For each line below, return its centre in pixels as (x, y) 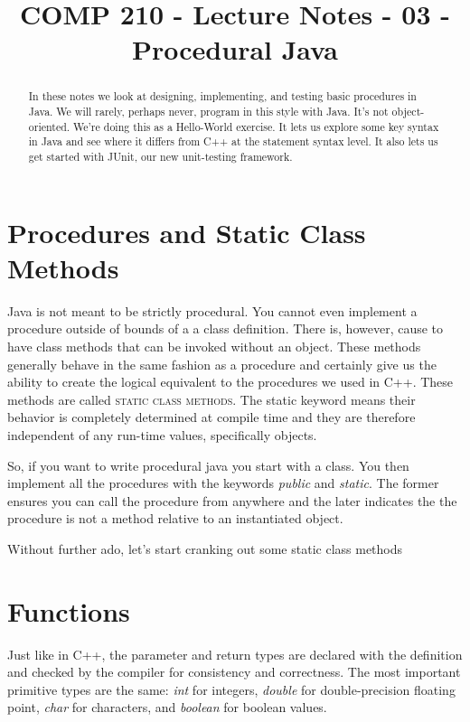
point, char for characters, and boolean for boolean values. (167, 707)
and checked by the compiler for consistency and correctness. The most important (234, 672)
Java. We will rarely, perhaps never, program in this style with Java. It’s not (208, 112)
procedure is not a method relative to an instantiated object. (175, 518)
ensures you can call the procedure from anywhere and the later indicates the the (232, 500)
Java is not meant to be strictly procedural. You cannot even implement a (212, 310)
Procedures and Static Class (187, 232)
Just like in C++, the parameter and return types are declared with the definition (235, 654)
